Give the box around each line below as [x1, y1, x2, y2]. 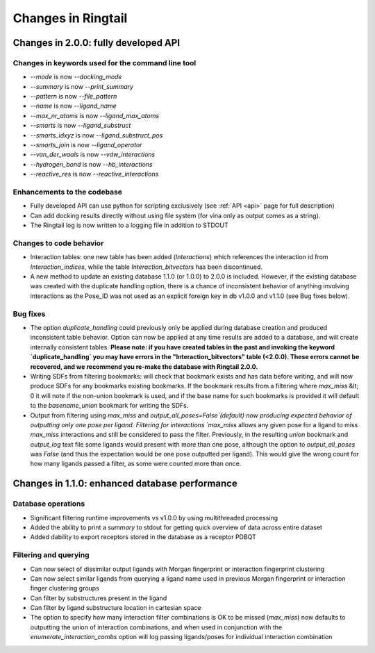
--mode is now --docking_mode [30, 73, 122, 81]
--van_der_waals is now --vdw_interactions [30, 150, 156, 159]
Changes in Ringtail [12, 10, 128, 26]
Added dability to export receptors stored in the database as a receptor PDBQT [30, 533, 256, 541]
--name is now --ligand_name [30, 101, 117, 110]
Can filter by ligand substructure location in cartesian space [30, 604, 201, 612]
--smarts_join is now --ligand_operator [30, 141, 142, 149]
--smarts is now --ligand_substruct [30, 122, 131, 130]
